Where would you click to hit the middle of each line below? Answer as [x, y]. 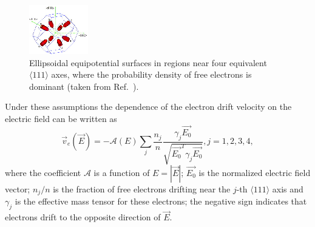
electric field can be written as [61, 118]
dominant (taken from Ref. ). [84, 86]
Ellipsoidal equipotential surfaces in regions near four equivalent [148, 62]
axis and [288, 189]
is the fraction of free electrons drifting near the [142, 189]
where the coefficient [43, 172]
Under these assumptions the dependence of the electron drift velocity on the [148, 107]
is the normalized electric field [255, 172]
